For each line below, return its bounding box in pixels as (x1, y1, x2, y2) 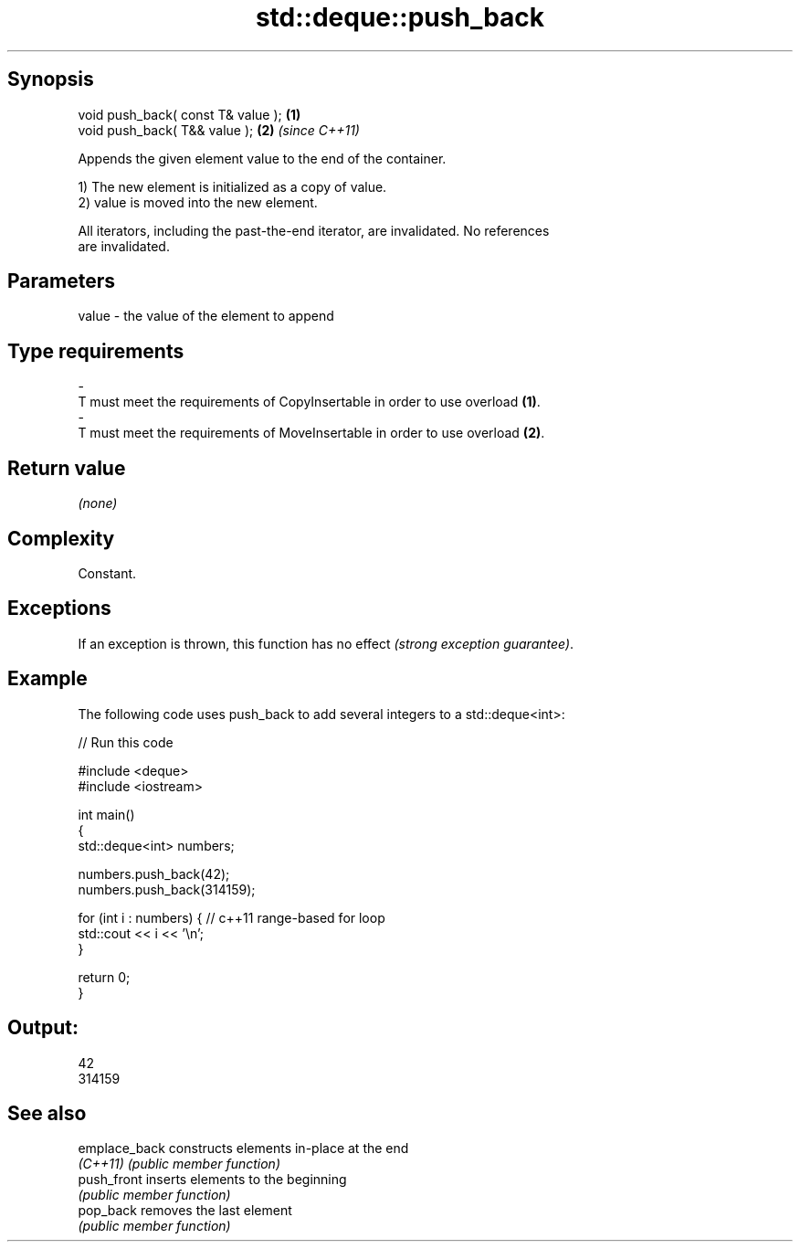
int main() (78, 806, 135, 822)
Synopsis (7, 68, 94, 91)
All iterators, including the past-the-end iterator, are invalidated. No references (78, 222, 550, 238)
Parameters (7, 270, 115, 293)
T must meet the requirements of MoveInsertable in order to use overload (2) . (78, 425, 545, 441)
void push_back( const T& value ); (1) (78, 106, 301, 122)
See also (7, 1101, 87, 1125)
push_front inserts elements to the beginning (78, 1171, 347, 1188)
